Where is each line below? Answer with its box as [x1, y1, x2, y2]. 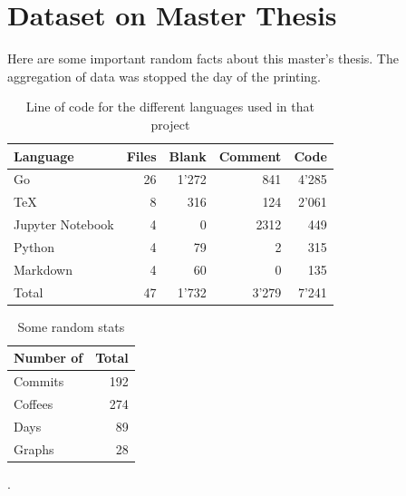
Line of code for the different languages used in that [25, 97, 314, 116]
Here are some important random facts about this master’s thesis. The [7, 49, 399, 68]
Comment [218, 146, 282, 165]
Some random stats [17, 316, 125, 336]
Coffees [14, 394, 53, 413]
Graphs [14, 439, 54, 458]
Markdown [14, 259, 73, 278]
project [150, 114, 190, 133]
